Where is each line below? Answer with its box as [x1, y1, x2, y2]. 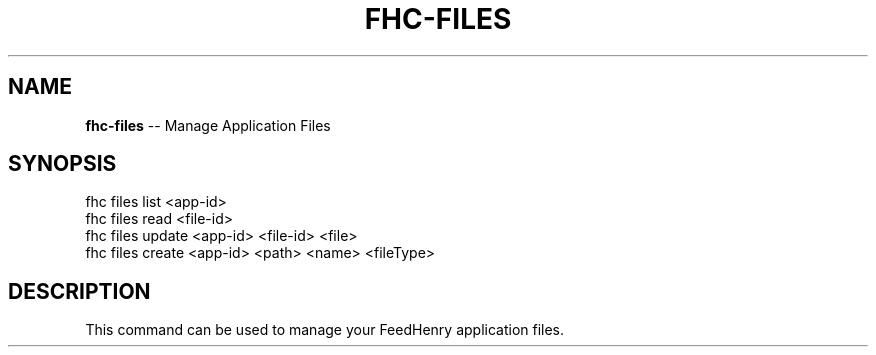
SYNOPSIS [8, 151, 117, 177]
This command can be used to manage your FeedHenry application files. [85, 321, 565, 339]
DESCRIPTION [8, 278, 151, 304]
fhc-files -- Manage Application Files [85, 116, 331, 134]
